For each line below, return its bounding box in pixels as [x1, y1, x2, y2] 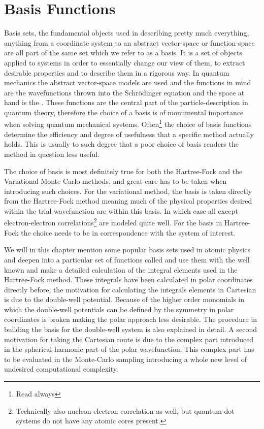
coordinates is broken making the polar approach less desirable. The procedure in [4, 314, 257, 324]
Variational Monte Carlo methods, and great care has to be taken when [4, 176, 227, 186]
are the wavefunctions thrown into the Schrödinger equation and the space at [4, 87, 245, 97]
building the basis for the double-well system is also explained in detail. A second [4, 324, 257, 335]
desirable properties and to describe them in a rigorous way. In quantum [4, 67, 229, 78]
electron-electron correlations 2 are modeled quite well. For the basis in [4, 216, 222, 228]
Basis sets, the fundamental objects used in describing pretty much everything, [4, 27, 249, 38]
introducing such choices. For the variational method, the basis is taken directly [4, 185, 252, 196]
